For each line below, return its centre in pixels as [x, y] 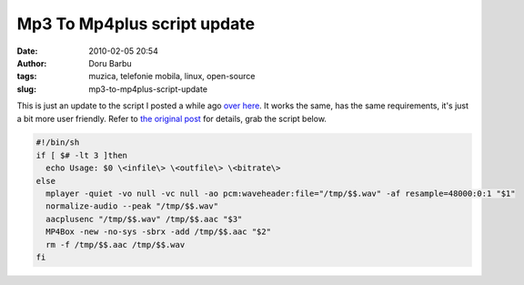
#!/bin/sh [58, 142]
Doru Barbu [110, 63]
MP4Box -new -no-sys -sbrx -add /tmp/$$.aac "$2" [159, 232]
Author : [32, 63]
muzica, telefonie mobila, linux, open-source [172, 76]
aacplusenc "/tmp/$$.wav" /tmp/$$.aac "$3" [144, 219]
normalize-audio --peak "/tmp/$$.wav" [132, 206]
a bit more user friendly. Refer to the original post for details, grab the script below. [172, 118]
